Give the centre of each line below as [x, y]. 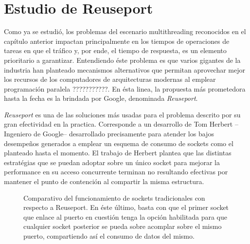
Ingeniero [18, 134]
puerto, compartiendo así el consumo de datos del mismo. [109, 236]
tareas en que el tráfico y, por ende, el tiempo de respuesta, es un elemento [115, 50]
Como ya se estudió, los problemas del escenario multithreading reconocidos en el [125, 31]
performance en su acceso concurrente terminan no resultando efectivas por [116, 172]
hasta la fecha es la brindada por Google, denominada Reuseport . [101, 98]
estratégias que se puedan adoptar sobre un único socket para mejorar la [112, 162]
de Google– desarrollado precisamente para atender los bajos [124, 134]
